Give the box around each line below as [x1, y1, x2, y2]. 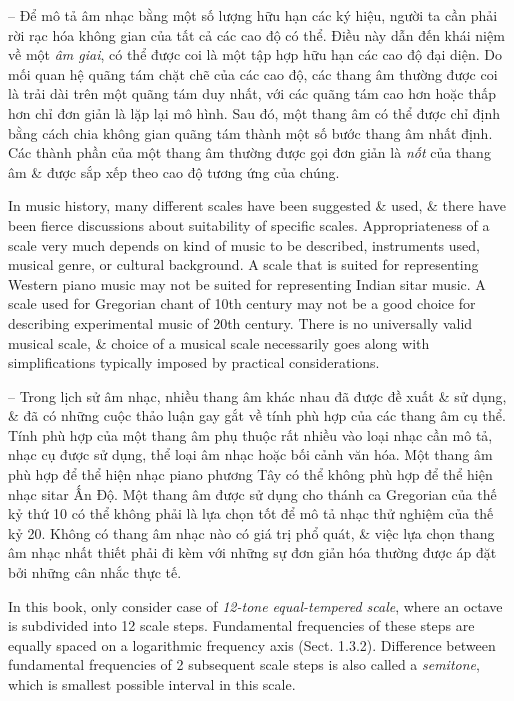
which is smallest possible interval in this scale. [8, 674, 296, 694]
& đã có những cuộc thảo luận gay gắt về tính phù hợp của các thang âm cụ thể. [8, 405, 506, 426]
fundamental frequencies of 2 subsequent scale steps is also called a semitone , [8, 654, 480, 675]
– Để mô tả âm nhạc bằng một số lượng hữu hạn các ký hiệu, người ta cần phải [8, 5, 498, 25]
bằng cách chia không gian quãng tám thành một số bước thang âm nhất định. [8, 122, 493, 143]
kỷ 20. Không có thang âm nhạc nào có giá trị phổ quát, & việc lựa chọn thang [8, 522, 495, 543]
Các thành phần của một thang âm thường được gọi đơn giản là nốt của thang [8, 142, 491, 163]
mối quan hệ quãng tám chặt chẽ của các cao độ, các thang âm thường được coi [8, 63, 498, 84]
